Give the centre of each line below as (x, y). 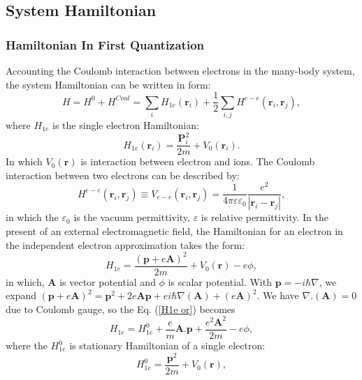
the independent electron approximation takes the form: (125, 244)
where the (27, 345)
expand (21, 295)
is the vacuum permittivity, (132, 217)
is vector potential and (108, 281)
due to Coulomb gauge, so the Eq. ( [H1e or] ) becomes (121, 309)
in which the (32, 217)
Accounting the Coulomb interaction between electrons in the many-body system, (180, 70)
